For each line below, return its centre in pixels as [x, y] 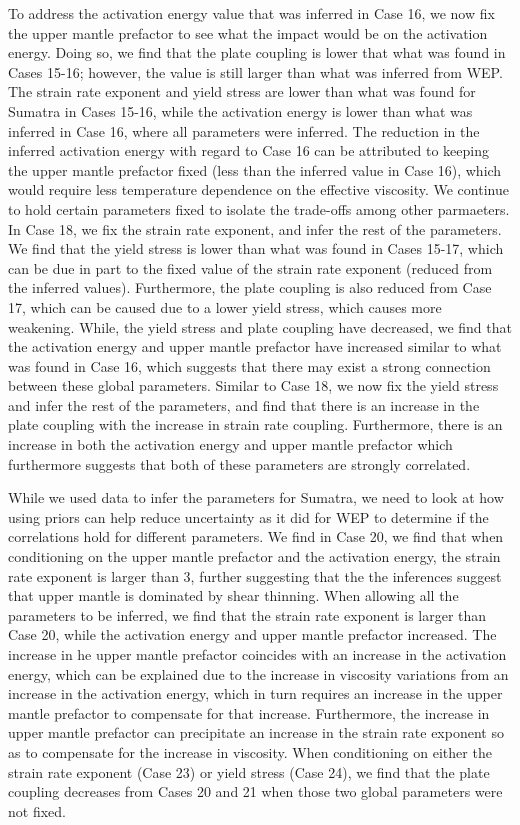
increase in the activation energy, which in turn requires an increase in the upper [255, 693]
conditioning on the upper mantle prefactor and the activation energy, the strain [254, 556]
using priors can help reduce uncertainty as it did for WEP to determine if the [248, 516]
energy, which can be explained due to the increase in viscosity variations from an [258, 673]
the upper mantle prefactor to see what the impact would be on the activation [248, 32]
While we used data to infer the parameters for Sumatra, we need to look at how [256, 497]
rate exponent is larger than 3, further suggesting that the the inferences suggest [255, 575]
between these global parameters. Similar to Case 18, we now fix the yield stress [253, 385]
